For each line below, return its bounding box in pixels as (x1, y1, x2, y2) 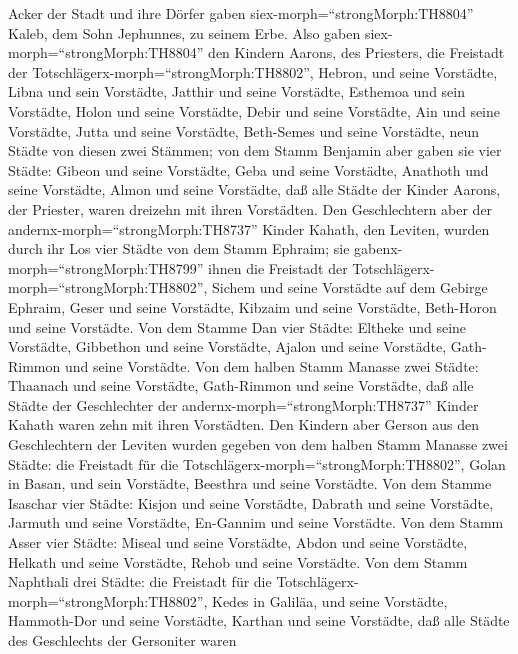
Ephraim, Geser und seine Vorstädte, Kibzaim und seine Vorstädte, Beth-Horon (8, 296, 497, 317)
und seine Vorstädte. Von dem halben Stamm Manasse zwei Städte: (64, 355, 479, 376)
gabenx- (354, 238, 403, 259)
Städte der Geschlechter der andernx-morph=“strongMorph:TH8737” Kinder (8, 394, 479, 415)
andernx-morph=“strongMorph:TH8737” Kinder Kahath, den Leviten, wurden (8, 218, 490, 239)
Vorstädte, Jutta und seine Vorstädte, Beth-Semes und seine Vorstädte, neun (8, 120, 480, 141)
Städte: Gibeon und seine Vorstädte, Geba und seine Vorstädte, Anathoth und (8, 159, 489, 180)
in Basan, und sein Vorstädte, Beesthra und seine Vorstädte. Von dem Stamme (8, 473, 492, 494)
